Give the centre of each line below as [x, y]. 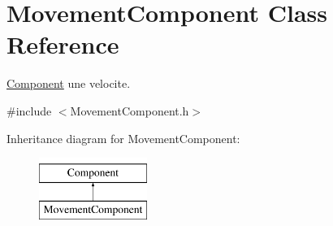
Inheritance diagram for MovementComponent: [123, 138]
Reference [63, 44]
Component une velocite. [69, 83]
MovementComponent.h [130, 110]
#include [29, 110]
